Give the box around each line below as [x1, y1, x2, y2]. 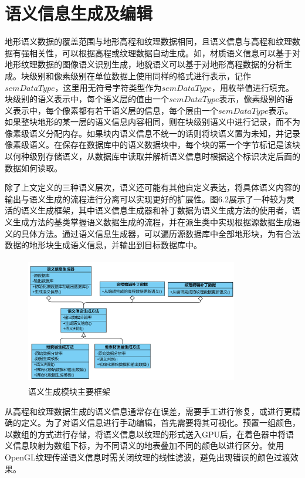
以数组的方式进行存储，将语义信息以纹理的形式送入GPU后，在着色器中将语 [5, 428, 294, 440]
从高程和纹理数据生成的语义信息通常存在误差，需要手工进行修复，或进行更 [5, 405, 292, 417]
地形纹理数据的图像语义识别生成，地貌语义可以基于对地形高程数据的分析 [5, 58, 284, 70]
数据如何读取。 [5, 161, 62, 174]
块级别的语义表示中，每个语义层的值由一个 [5, 93, 169, 105]
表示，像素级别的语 [219, 93, 293, 105]
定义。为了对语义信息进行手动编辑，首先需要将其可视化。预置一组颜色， [21, 416, 300, 429]
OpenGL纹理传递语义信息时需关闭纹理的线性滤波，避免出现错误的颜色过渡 [5, 451, 290, 463]
